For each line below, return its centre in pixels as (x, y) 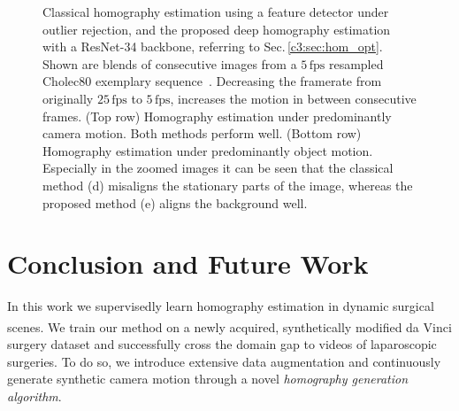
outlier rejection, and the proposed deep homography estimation (217, 29)
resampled (356, 63)
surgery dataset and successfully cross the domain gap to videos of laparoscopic (222, 344)
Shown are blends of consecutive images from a (170, 63)
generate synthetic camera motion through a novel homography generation (208, 379)
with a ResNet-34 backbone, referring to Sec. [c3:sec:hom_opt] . (213, 47)
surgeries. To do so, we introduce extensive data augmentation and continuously (224, 361)
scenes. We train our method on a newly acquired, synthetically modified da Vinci (229, 326)
